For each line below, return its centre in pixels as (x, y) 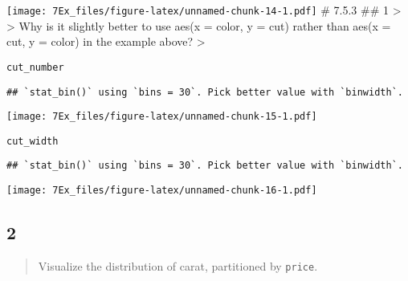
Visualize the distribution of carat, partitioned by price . (178, 265)
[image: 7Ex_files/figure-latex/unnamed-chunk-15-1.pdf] (162, 117)
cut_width (33, 141)
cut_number (35, 67)
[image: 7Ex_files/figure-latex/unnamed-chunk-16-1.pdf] (162, 191)
